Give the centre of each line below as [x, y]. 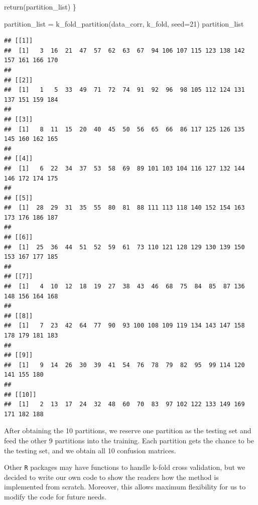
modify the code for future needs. [55, 496]
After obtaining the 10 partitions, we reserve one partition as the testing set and [128, 431]
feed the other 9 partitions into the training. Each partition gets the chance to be [129, 440]
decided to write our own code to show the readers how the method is [111, 477]
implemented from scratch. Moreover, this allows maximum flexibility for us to [125, 487]
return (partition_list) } [40, 7]
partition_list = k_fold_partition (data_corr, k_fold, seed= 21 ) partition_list [124, 23]
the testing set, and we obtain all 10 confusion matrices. [90, 450]
